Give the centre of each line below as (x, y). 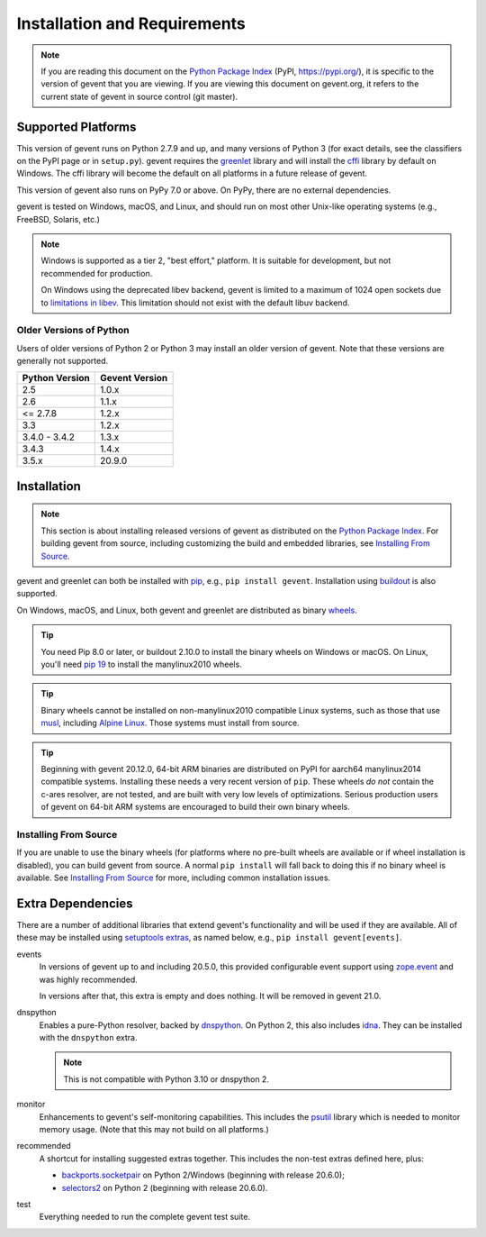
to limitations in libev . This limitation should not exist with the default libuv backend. (195, 303)
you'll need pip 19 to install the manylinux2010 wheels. (141, 664)
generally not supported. (63, 361)
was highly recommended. (89, 979)
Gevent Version (134, 378)
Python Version (56, 378)
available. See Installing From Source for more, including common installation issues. (174, 878)
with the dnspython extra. (88, 1038)
